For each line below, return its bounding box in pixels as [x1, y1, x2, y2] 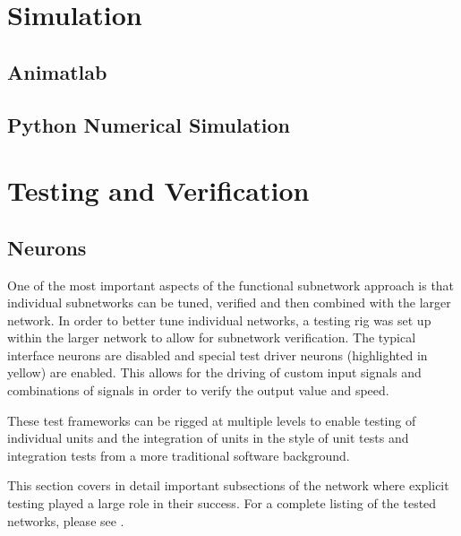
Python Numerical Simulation [7, 110, 290, 138]
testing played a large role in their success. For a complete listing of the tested [7, 494, 437, 513]
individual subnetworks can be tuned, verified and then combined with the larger [7, 293, 451, 312]
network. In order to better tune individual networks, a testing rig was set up [7, 310, 431, 329]
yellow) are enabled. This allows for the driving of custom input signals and [7, 363, 422, 382]
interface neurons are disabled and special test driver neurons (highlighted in [7, 345, 428, 364]
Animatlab [7, 57, 107, 85]
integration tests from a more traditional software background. [7, 445, 350, 464]
